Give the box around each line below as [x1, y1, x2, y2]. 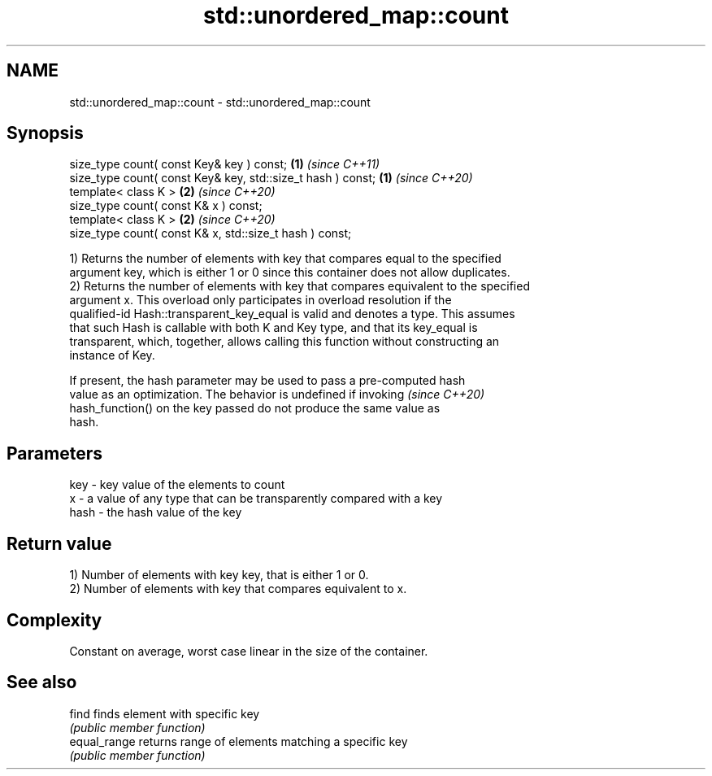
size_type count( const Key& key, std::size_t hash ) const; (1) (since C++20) [69, 171, 473, 185]
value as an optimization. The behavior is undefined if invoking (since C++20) [69, 387, 485, 402]
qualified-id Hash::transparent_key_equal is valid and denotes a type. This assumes [69, 307, 515, 321]
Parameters [7, 442, 102, 464]
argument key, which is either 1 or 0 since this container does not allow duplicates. [69, 265, 510, 280]
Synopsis [7, 123, 84, 144]
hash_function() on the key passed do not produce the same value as [69, 401, 441, 416]
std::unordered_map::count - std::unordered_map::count [69, 94, 371, 109]
